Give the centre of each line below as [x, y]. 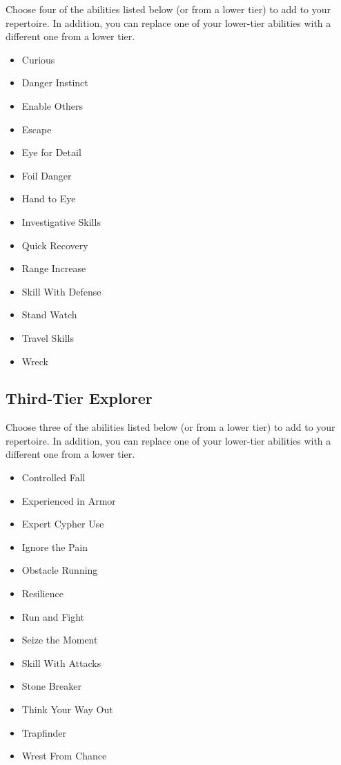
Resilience [42, 593]
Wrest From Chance [64, 756]
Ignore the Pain [55, 546]
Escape [37, 129]
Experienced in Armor [69, 500]
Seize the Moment [60, 640]
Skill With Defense [61, 291]
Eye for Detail [51, 152]
